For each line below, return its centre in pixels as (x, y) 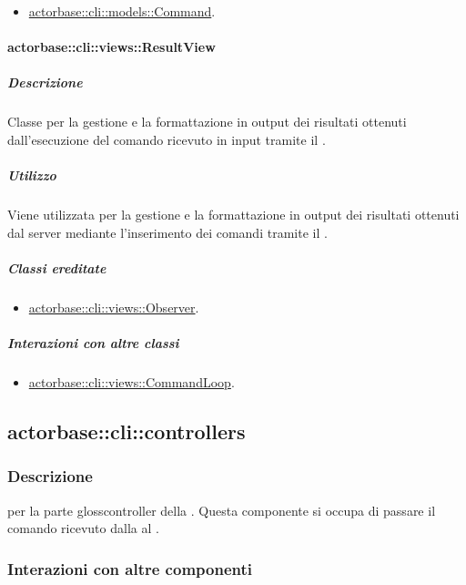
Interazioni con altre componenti (130, 568)
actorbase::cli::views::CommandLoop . (132, 382)
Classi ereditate (57, 267)
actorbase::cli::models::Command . (122, 11)
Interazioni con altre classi (93, 343)
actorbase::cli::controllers (127, 431)
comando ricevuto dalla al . (83, 528)
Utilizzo (32, 175)
